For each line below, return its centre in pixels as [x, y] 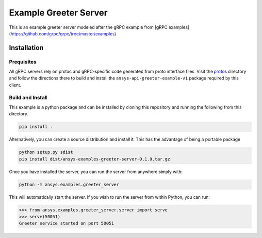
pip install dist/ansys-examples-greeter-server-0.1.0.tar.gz [95, 159]
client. [15, 85]
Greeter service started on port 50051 [66, 223]
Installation [26, 48]
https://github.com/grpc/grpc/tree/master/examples [63, 33]
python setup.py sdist [46, 152]
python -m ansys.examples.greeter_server [69, 184]
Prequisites [23, 62]
